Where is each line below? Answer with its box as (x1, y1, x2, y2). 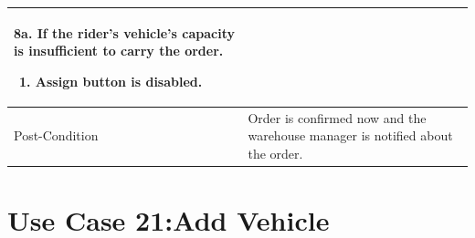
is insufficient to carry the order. (14, 41, 224, 60)
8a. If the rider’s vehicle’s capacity (14, 23, 235, 42)
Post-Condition (14, 126, 99, 145)
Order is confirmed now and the (248, 108, 427, 127)
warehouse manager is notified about (248, 126, 453, 145)
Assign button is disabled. (35, 71, 203, 90)
